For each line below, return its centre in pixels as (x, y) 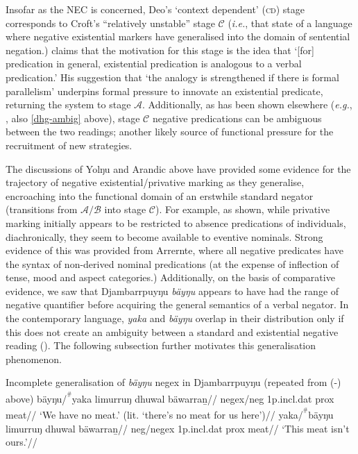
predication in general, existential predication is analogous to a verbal (154, 64)
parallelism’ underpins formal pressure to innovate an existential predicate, (164, 91)
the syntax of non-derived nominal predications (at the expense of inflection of (172, 263)
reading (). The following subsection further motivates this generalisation (161, 345)
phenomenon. (34, 359)
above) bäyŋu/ (36, 398)
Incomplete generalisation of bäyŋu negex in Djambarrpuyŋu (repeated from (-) (173, 382)
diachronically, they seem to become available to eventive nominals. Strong (164, 236)
